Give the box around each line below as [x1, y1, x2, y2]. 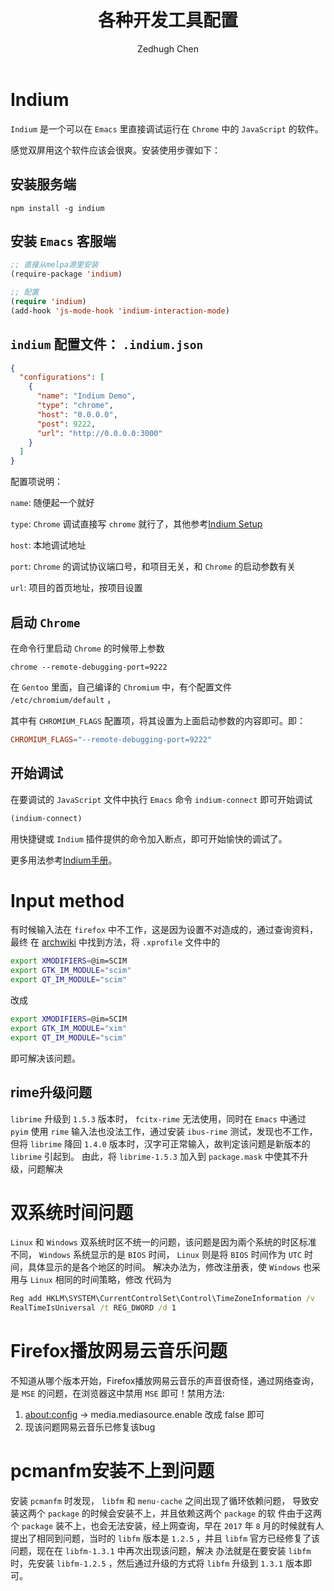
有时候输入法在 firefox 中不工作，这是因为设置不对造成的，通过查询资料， [10, 924, 318, 936]
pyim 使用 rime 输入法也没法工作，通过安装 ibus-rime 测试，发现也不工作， [10, 1125, 318, 1137]
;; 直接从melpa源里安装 [10, 260, 99, 270]
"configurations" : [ [19, 372, 105, 383]
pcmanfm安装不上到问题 [10, 1460, 215, 1483]
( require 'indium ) [10, 296, 87, 306]
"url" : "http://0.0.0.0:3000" [36, 428, 163, 438]
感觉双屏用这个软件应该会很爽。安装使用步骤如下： [10, 144, 221, 156]
